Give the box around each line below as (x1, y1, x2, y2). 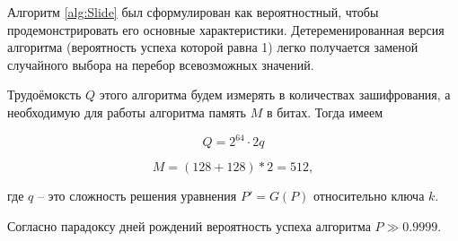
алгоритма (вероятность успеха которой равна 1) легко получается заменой (7, 38, 418, 56)
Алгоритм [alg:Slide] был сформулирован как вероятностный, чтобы (7, 3, 379, 21)
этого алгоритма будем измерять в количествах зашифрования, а (99, 85, 451, 104)
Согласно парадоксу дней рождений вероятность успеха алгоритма (7, 216, 371, 235)
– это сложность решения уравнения (37, 186, 237, 205)
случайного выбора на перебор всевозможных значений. (7, 55, 314, 73)
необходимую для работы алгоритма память (7, 102, 246, 121)
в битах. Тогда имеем (266, 102, 383, 121)
